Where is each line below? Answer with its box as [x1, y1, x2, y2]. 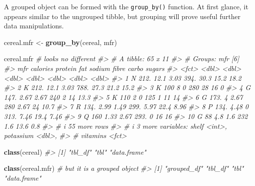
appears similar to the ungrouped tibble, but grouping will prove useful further [4, 11, 241, 21]
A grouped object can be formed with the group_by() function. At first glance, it [4, 1, 249, 11]
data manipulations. [4, 21, 64, 31]
